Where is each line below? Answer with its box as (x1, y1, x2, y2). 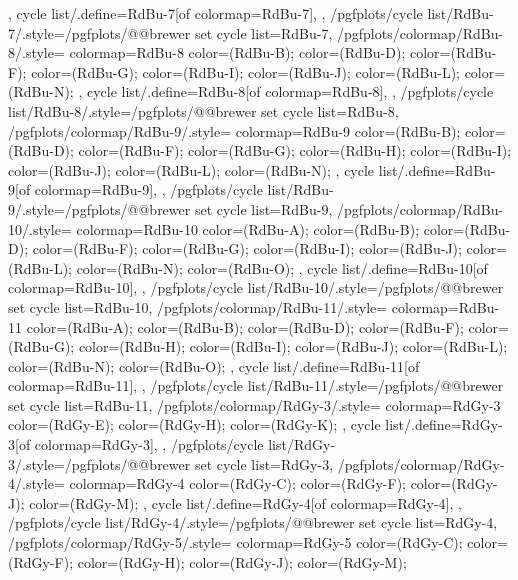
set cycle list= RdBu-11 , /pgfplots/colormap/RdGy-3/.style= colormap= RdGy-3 (8, 394, 501, 415)
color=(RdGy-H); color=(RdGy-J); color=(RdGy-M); (77, 551, 407, 572)
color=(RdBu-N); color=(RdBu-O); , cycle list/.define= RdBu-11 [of (8, 355, 420, 376)
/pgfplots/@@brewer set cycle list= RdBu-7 (64, 22, 329, 43)
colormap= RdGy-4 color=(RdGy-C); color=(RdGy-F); (69, 473, 406, 494)
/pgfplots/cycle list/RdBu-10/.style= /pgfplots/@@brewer (150, 277, 504, 298)
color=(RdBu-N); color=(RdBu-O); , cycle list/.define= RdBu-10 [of (76, 257, 488, 278)
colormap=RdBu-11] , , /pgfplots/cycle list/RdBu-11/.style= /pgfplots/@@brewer (8, 375, 504, 396)
